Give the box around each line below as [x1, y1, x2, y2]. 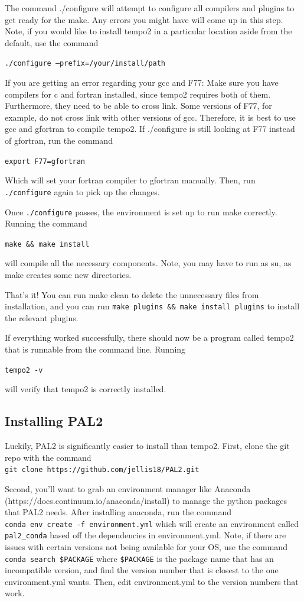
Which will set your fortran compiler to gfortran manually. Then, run [5, 174, 256, 186]
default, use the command [5, 36, 99, 49]
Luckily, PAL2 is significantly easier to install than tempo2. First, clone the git [5, 440, 290, 452]
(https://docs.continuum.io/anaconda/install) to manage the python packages [5, 494, 287, 506]
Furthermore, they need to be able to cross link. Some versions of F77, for [5, 99, 272, 112]
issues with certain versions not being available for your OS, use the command [5, 541, 287, 553]
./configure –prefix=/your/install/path [5, 59, 166, 68]
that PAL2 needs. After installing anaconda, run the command [5, 506, 232, 518]
